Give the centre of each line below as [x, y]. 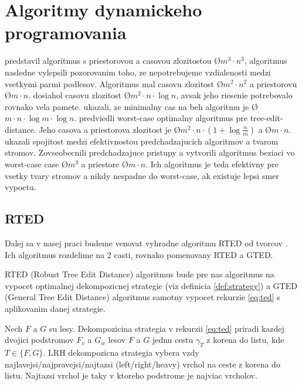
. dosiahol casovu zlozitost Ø [79, 95]
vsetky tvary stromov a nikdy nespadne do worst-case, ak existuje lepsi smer [142, 175]
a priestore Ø [105, 164]
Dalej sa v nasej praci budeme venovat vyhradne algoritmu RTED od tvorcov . [146, 243]
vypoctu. [21, 187]
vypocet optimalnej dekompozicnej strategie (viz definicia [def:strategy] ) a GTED [151, 285]
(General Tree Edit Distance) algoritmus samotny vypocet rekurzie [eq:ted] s [142, 297]
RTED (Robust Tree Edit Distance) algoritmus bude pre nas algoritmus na [140, 274]
